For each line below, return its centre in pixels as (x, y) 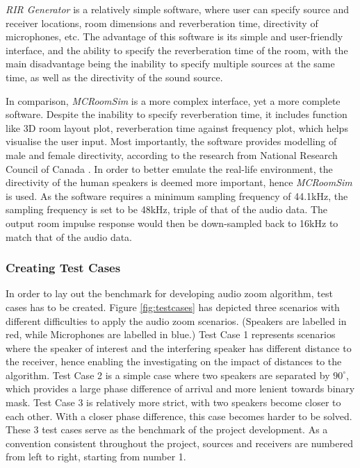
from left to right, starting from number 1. (96, 457)
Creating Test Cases (63, 268)
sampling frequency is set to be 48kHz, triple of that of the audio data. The (167, 209)
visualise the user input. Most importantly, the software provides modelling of (171, 141)
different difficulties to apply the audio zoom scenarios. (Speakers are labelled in (176, 320)
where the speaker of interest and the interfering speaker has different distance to (179, 348)
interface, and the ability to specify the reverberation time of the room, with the (177, 50)
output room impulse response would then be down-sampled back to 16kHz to (172, 223)
